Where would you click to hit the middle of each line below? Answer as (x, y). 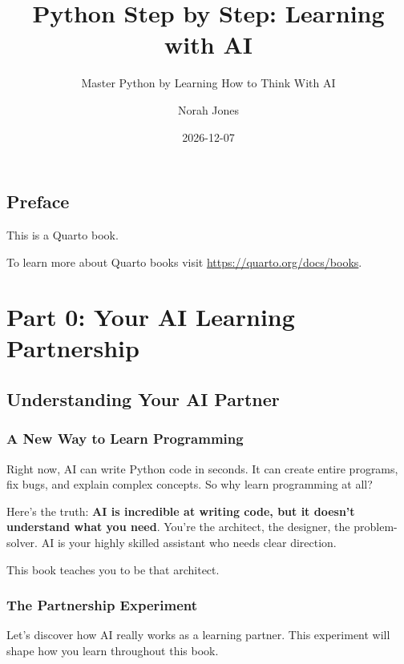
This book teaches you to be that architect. (113, 569)
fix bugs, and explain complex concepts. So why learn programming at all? (190, 484)
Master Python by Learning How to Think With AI (208, 83)
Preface (38, 201)
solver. (22, 543)
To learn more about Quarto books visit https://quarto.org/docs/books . (184, 262)
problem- (376, 527)
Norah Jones (208, 109)
